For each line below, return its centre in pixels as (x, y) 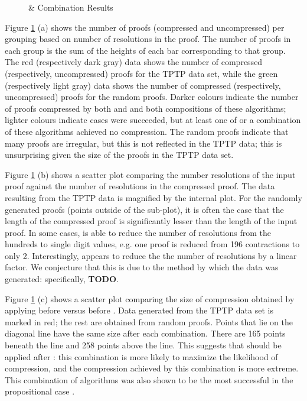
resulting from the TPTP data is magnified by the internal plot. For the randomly (153, 197)
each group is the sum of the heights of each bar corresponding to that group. (145, 50)
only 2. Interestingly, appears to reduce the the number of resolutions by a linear (151, 255)
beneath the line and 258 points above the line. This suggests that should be (143, 345)
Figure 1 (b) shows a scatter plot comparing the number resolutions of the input (150, 174)
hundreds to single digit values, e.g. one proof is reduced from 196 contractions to (152, 244)
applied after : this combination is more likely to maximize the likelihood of (141, 356)
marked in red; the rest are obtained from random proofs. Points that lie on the (149, 321)
